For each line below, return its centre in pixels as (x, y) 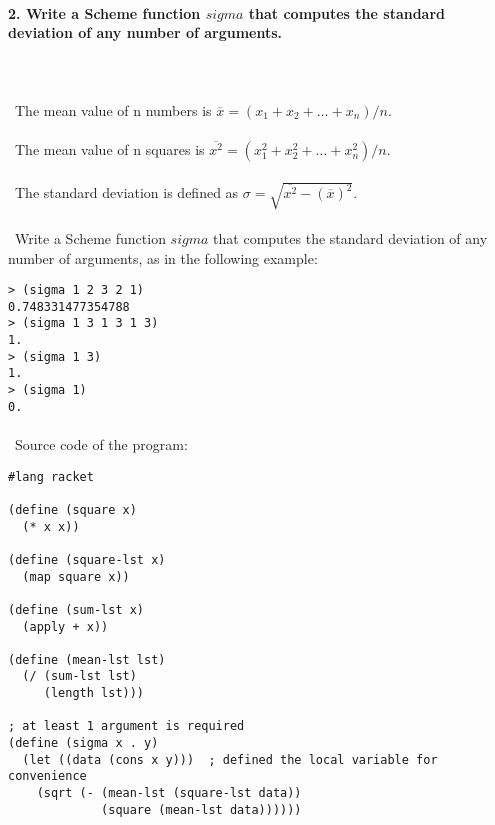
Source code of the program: (101, 444)
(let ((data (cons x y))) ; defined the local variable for (230, 759)
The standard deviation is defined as (126, 192)
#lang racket (51, 476)
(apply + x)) (65, 626)
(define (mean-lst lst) (87, 659)
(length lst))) (94, 693)
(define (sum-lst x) (76, 609)
